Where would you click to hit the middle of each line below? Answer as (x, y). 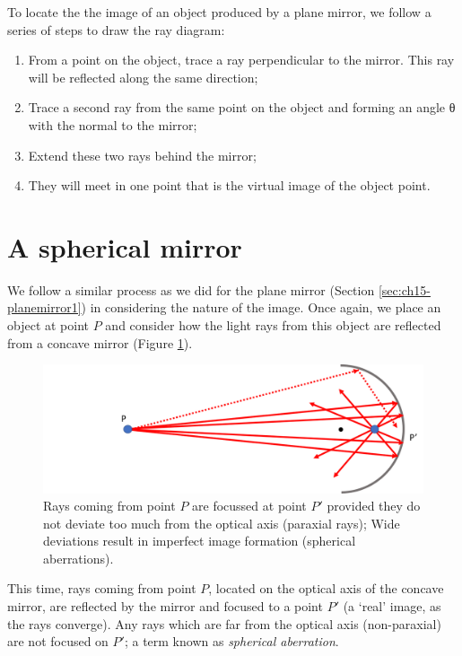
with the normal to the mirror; (113, 124)
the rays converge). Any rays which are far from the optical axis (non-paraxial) (224, 623)
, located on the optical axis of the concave (326, 588)
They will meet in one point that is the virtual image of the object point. (229, 185)
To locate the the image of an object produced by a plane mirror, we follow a (219, 12)
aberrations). (78, 558)
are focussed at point (249, 506)
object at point (48, 325)
